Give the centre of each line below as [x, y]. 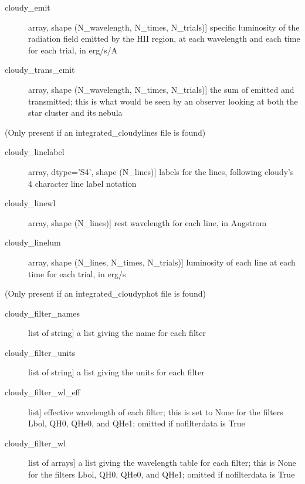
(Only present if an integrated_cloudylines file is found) [105, 132]
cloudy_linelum [33, 242]
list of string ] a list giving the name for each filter [117, 333]
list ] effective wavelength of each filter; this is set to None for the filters [156, 411]
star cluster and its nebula [75, 112]
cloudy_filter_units [40, 352]
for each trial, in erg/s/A [73, 50]
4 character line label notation [82, 183]
